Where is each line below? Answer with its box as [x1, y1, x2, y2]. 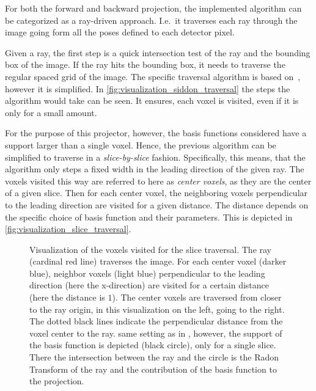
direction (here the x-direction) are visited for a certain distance [29, 279, 269, 291]
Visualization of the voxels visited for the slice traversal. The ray [29, 243, 272, 255]
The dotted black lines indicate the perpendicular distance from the [29, 315, 283, 327]
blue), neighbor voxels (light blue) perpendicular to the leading [29, 266, 265, 279]
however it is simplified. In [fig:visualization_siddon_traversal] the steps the [5, 82, 290, 95]
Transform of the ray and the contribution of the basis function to [29, 362, 277, 375]
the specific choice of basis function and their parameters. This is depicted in [5, 210, 293, 223]
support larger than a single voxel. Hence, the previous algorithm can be [5, 138, 276, 151]
